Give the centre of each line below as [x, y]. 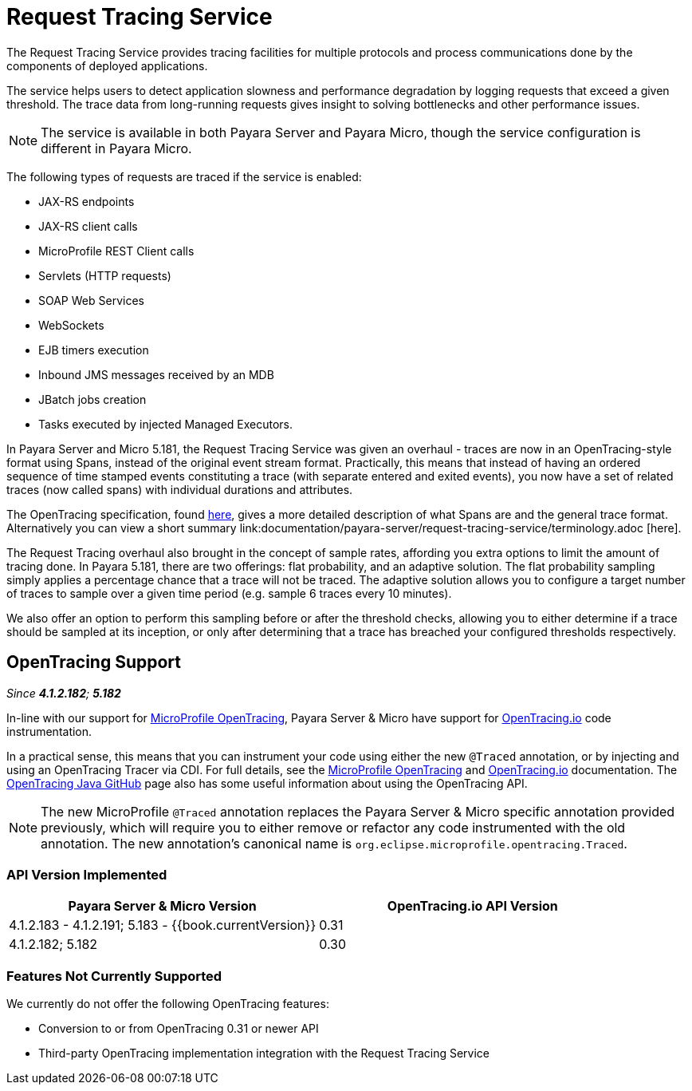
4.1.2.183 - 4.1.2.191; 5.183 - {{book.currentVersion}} [163, 925]
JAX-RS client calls [88, 226]
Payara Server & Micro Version [162, 906]
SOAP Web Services [91, 300]
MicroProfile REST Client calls [116, 251]
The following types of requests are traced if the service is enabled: [184, 176]
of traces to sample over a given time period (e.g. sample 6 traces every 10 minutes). [229, 593]
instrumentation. [49, 731]
